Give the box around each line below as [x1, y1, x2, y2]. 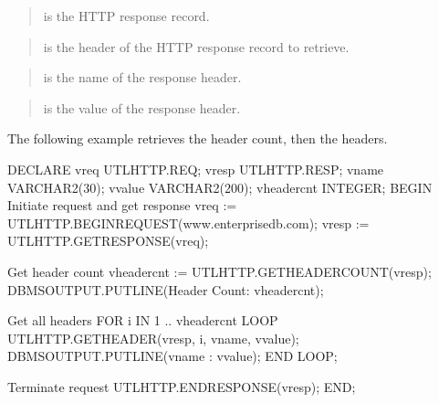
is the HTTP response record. [43, 6, 210, 25]
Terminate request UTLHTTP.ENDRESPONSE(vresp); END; [7, 376, 356, 396]
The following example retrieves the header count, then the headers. [7, 129, 388, 148]
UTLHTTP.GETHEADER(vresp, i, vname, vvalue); [7, 328, 299, 347]
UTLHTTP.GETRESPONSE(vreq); [7, 231, 209, 250]
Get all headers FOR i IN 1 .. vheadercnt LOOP [7, 311, 278, 330]
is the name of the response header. [43, 68, 242, 87]
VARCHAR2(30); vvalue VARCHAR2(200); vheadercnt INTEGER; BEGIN [7, 177, 433, 196]
